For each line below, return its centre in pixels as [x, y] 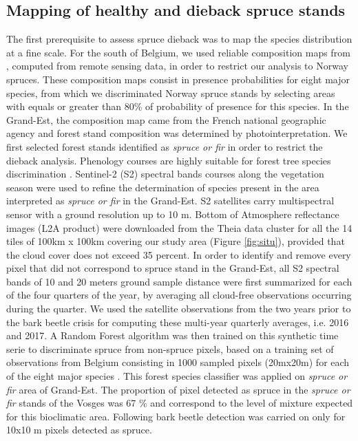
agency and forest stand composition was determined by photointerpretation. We [177, 133]
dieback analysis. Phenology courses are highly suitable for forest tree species [169, 160]
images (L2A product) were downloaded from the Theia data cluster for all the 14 [179, 227]
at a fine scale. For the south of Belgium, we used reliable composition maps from [178, 52]
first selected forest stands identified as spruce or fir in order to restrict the [165, 146]
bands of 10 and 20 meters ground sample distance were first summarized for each [179, 281]
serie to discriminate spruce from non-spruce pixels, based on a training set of [170, 348]
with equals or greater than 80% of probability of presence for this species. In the [178, 106]
